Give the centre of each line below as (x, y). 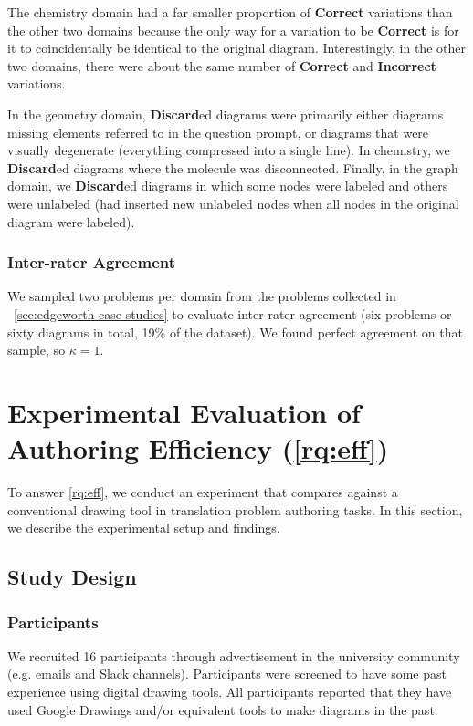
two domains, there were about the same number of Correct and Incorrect (222, 65)
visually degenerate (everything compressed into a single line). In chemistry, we (229, 150)
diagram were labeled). (71, 221)
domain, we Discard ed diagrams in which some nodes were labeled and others (228, 186)
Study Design (72, 577)
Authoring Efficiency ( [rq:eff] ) (198, 448)
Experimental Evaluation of (184, 412)
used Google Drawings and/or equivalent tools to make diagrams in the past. (223, 709)
